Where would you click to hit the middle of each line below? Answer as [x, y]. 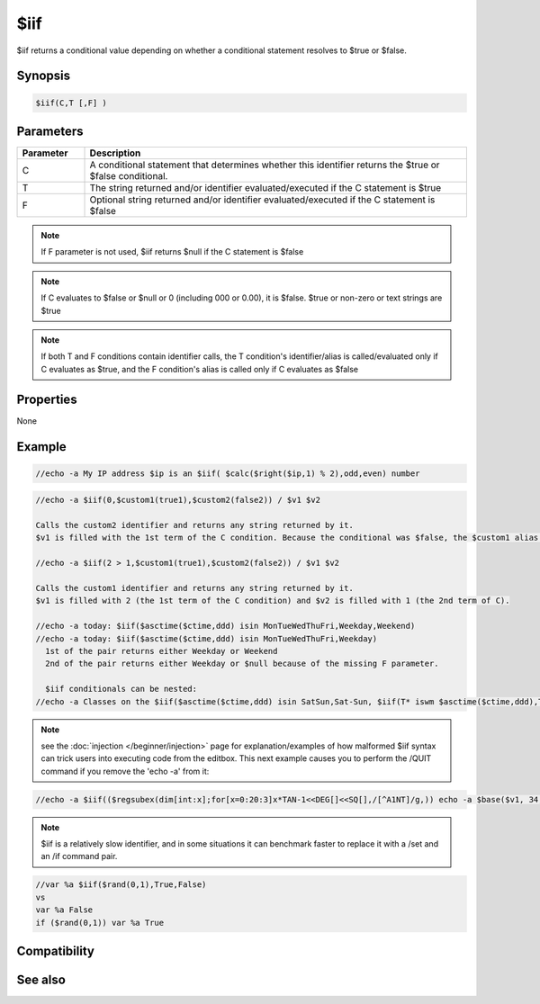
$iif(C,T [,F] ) [72, 103]
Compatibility [55, 950]
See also [41, 980]
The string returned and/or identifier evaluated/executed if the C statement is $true [265, 188]
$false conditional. [129, 176]
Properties [47, 399]
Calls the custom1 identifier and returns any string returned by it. [195, 588]
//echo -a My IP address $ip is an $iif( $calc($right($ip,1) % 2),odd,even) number [228, 473]
